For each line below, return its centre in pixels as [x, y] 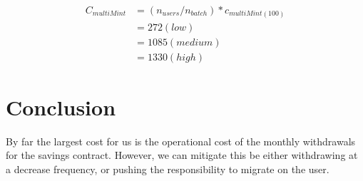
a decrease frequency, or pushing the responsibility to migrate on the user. [168, 169]
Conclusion [61, 107]
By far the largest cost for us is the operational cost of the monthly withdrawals [181, 141]
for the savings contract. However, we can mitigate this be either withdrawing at [182, 155]
